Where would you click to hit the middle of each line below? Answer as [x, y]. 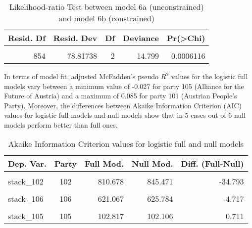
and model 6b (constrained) [106, 18]
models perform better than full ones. [61, 124]
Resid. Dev [75, 38]
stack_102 [26, 181]
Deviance [141, 38]
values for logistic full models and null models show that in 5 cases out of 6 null [125, 115]
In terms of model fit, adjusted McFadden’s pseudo [81, 76]
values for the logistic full [209, 76]
